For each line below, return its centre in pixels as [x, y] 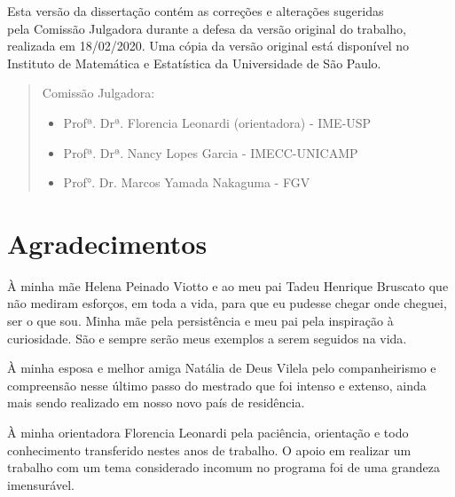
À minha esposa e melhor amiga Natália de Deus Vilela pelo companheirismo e [222, 368]
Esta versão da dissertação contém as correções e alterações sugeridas [196, 11]
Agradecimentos [107, 243]
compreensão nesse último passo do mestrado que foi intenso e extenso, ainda [217, 385]
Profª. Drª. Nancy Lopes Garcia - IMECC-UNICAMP [211, 152]
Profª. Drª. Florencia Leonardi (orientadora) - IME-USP [217, 122]
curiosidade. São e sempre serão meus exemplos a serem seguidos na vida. [207, 338]
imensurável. [41, 484]
